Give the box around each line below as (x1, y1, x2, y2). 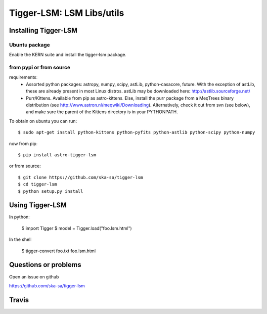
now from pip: (9, 140, 38, 146)
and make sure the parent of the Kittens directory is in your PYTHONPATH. (26, 109, 178, 115)
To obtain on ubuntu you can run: (9, 118, 77, 124)
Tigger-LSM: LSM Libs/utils (9, 7, 125, 18)
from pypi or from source (9, 64, 71, 71)
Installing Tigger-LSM (9, 26, 78, 35)
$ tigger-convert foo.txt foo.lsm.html (21, 248, 96, 254)
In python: (9, 214, 30, 220)
